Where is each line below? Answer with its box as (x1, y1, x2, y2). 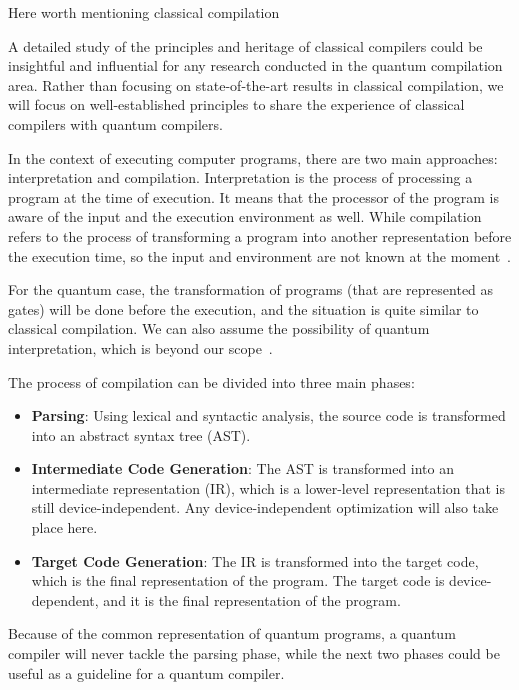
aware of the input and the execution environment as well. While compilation (8, 206, 482, 227)
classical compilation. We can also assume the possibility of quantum (8, 318, 430, 339)
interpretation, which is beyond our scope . (8, 337, 273, 358)
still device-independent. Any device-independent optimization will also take (31, 497, 499, 518)
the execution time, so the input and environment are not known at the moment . (8, 245, 511, 266)
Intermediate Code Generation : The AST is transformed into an (31, 458, 455, 479)
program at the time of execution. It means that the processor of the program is (8, 186, 499, 207)
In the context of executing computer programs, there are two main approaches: (8, 147, 498, 168)
